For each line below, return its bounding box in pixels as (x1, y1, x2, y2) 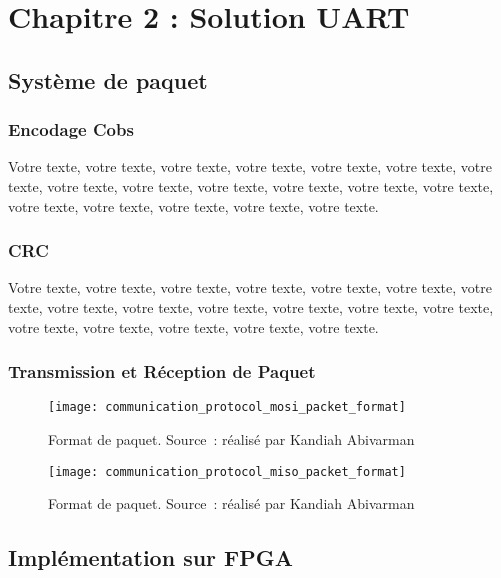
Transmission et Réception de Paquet (8, 359, 316, 384)
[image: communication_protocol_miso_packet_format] (48, 464, 406, 479)
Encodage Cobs (8, 117, 134, 142)
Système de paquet (8, 64, 208, 95)
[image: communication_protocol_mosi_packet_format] (48, 400, 406, 415)
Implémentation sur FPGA (8, 542, 294, 573)
